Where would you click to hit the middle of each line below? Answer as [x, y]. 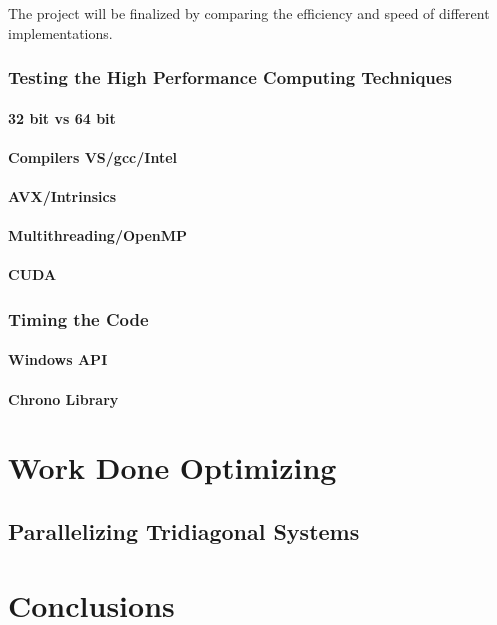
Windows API [58, 359]
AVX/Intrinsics [62, 196]
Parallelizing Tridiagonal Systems [184, 530]
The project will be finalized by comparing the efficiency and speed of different [249, 13]
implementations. [60, 32]
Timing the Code [78, 318]
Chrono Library [63, 398]
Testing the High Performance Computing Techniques [230, 77]
